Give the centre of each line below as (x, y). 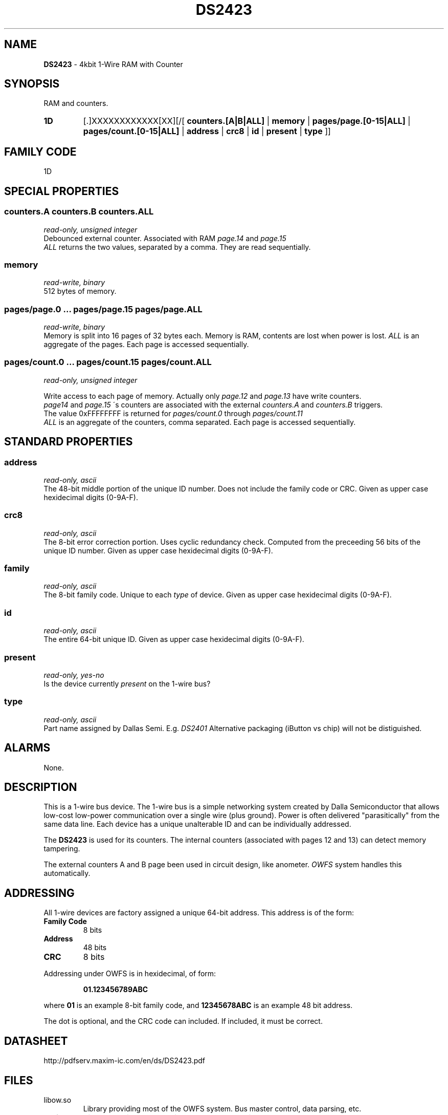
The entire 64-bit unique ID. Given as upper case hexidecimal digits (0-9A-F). (174, 639)
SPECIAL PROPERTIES (62, 191)
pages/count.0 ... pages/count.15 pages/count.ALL (108, 362)
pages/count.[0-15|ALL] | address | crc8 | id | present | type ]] (207, 131)
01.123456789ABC (116, 990)
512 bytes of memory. (80, 291)
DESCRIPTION (41, 787)
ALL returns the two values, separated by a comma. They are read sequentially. (177, 247)
